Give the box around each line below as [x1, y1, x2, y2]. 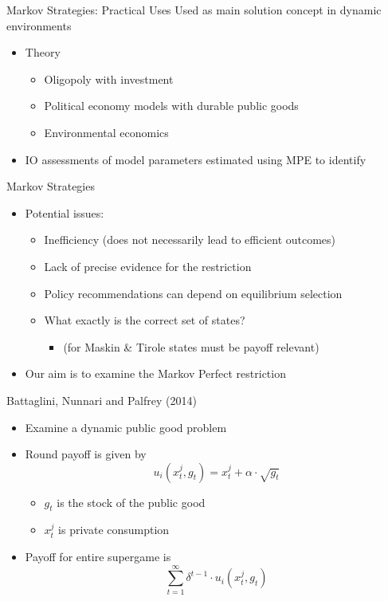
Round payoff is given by [25, 446, 147, 462]
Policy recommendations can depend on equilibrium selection [44, 285, 343, 301]
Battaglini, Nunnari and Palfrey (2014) [6, 391, 197, 408]
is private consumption [58, 521, 170, 538]
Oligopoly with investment [44, 70, 174, 87]
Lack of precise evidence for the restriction [44, 257, 252, 274]
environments [6, 17, 72, 33]
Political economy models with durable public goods [44, 97, 299, 114]
